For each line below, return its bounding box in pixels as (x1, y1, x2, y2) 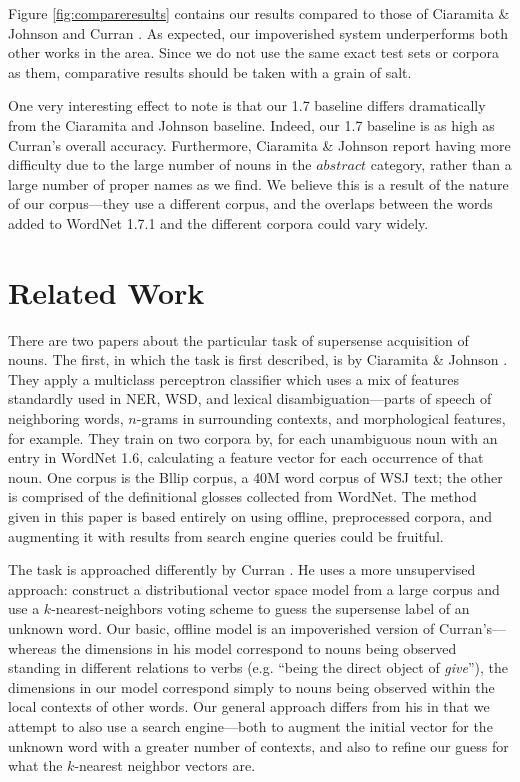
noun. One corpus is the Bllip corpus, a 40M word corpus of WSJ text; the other (8, 466, 503, 487)
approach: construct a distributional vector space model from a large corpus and (8, 578, 500, 599)
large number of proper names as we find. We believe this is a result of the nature (8, 173, 509, 194)
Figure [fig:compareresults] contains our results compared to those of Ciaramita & (8, 3, 510, 23)
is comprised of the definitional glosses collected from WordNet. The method (8, 486, 477, 507)
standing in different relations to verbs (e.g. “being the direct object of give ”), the (8, 657, 509, 678)
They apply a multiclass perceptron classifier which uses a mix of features (8, 368, 459, 389)
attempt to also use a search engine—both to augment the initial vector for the (8, 715, 493, 736)
